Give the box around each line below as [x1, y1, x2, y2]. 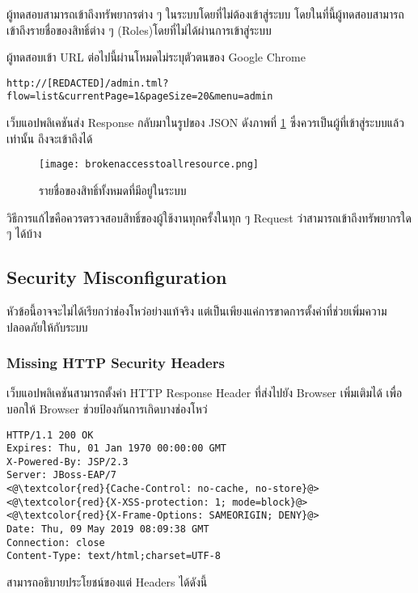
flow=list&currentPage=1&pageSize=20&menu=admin [6, 91, 273, 103]
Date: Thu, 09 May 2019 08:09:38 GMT [6, 523, 209, 536]
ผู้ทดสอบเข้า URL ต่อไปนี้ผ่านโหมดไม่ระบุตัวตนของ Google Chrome [6, 49, 306, 66]
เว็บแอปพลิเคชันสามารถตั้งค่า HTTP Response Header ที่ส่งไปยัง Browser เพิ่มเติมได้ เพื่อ [6, 384, 403, 401]
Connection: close [6, 536, 105, 549]
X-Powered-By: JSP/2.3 [6, 455, 129, 468]
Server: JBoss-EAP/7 [6, 469, 117, 481]
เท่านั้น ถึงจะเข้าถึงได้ [6, 129, 93, 146]
